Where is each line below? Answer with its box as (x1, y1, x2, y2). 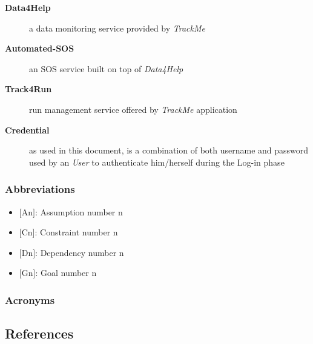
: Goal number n (35, 266, 97, 279)
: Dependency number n (35, 246, 124, 258)
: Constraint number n (35, 226, 118, 238)
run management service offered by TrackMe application (29, 103, 237, 115)
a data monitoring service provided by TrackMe (29, 21, 205, 34)
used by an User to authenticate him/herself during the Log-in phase (29, 155, 285, 168)
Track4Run (5, 83, 52, 95)
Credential (5, 123, 50, 136)
